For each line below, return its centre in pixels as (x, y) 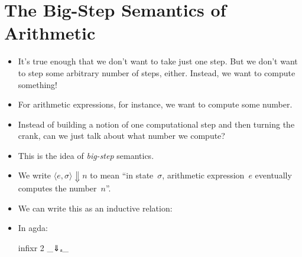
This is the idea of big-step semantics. (86, 155)
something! (38, 84)
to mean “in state (122, 175)
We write (35, 175)
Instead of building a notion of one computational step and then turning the (156, 124)
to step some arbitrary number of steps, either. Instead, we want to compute (157, 72)
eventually (273, 175)
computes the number (57, 188)
